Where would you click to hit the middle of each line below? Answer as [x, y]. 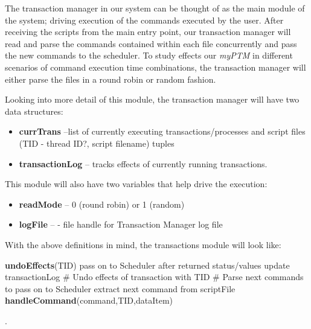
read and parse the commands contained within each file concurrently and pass [151, 43]
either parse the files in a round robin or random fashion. [111, 79]
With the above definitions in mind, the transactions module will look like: [143, 244]
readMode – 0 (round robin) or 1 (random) [102, 204]
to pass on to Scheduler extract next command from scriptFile [120, 288]
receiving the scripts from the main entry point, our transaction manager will [148, 32]
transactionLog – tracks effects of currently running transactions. [143, 163]
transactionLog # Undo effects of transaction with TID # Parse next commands [154, 277]
